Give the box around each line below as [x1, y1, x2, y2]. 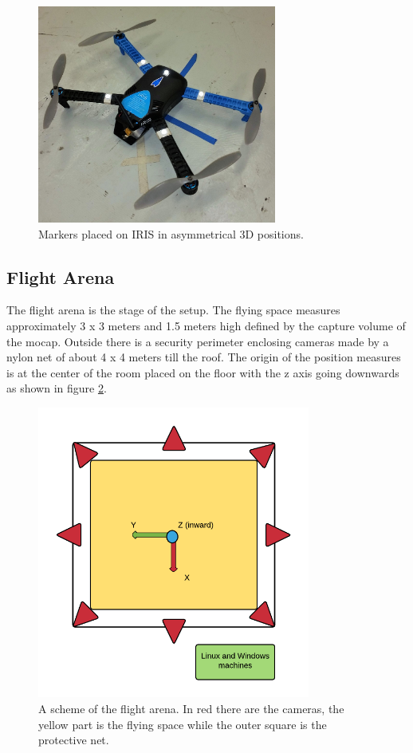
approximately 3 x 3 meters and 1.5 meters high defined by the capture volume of [6, 317, 406, 333]
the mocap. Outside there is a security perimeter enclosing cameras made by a [6, 333, 389, 349]
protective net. [38, 731, 109, 748]
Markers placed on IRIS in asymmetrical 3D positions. [38, 225, 304, 242]
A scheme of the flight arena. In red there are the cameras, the [38, 700, 344, 716]
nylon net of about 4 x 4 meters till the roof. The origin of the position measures [6, 349, 401, 365]
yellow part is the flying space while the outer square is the [38, 716, 327, 732]
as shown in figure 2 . [6, 380, 107, 396]
